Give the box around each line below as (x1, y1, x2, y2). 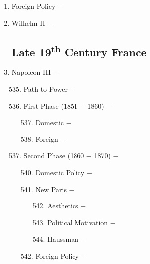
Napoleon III (11, 67, 51, 77)
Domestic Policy (35, 167, 85, 177)
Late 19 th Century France (11, 42, 147, 59)
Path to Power (23, 83, 68, 94)
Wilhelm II (11, 17, 45, 28)
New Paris (35, 184, 67, 194)
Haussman (47, 234, 78, 244)
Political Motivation (47, 217, 108, 227)
